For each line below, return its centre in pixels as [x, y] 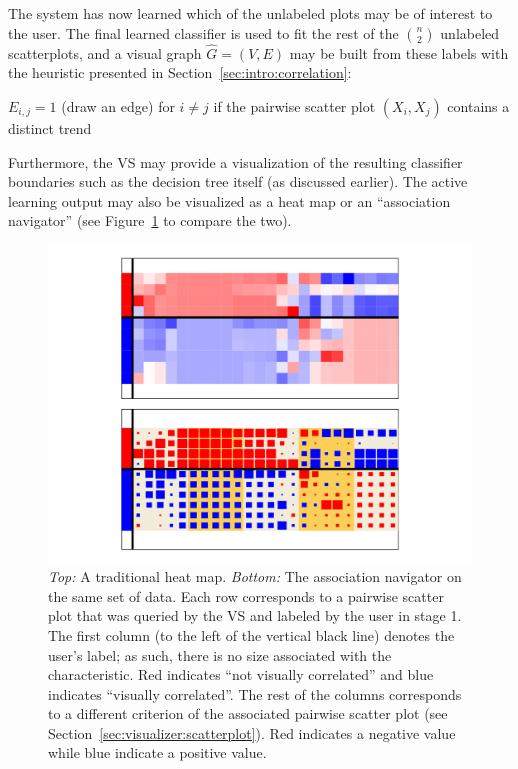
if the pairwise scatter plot [294, 106]
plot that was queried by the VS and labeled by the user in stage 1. [255, 615]
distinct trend [50, 128]
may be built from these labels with [399, 52]
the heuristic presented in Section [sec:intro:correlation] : [180, 72]
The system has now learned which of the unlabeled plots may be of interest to [250, 13]
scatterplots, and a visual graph [105, 52]
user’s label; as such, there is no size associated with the [220, 654]
